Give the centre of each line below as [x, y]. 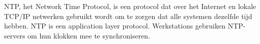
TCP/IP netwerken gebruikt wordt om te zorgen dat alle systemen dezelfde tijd [128, 16]
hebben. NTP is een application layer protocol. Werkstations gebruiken [115, 26]
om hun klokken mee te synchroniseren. [89, 35]
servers [15, 35]
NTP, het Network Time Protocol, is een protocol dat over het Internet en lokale [130, 6]
